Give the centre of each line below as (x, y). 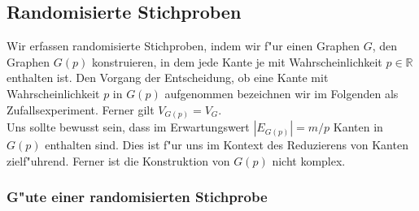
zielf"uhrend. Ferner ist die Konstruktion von (118, 160)
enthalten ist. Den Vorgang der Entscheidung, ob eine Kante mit (168, 78)
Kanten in (358, 127)
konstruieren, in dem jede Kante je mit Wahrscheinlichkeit (237, 61)
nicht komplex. (309, 160)
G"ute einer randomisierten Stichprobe (137, 197)
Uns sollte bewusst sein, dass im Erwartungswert (128, 127)
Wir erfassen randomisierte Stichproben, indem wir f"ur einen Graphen (183, 46)
